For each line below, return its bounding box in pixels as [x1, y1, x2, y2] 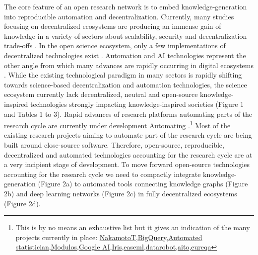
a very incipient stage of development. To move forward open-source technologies [4, 159, 250, 170]
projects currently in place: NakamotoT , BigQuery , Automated [15, 232, 202, 242]
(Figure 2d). [4, 198, 41, 208]
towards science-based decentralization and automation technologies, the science [4, 79, 247, 89]
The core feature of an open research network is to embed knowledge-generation [4, 1, 247, 11]
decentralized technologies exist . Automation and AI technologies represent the [4, 50, 246, 60]
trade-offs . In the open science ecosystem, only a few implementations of [4, 40, 226, 51]
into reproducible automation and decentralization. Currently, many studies [4, 11, 234, 21]
